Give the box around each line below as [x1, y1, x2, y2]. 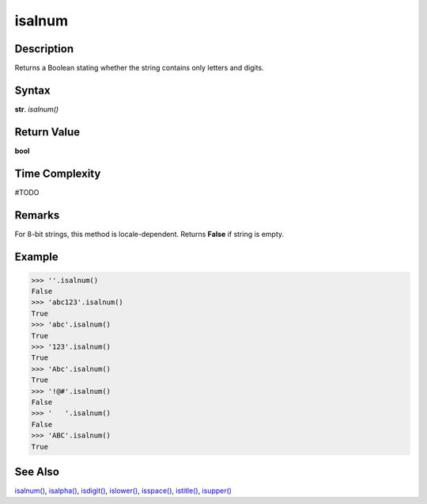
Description [14, 42, 74, 55]
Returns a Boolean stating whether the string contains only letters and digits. [14, 63, 264, 73]
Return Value [14, 125, 81, 139]
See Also [14, 464, 59, 479]
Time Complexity [14, 166, 101, 180]
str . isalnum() [14, 104, 59, 114]
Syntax [14, 83, 51, 97]
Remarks [14, 208, 60, 222]
